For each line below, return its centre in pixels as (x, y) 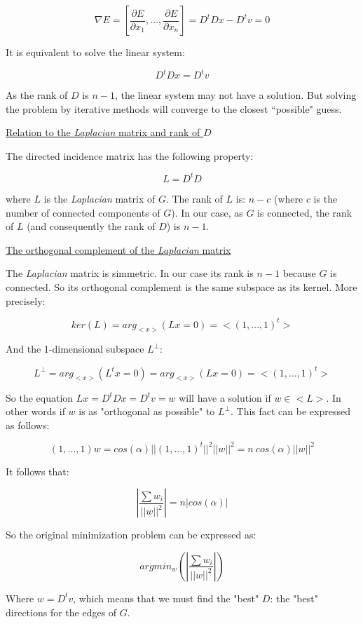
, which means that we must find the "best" (166, 598)
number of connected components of (83, 212)
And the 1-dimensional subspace (75, 349)
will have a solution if (225, 397)
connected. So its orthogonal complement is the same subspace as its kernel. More (181, 286)
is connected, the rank (305, 212)
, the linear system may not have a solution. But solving (235, 95)
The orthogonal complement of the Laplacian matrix (118, 249)
